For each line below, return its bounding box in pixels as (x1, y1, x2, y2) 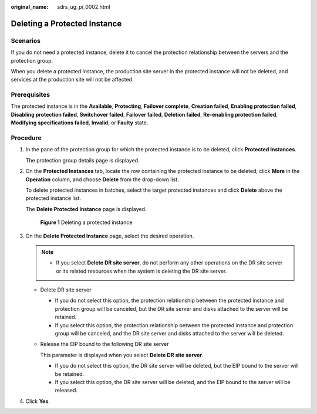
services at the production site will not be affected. (11, 76, 134, 83)
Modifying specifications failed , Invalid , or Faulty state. (11, 119, 149, 126)
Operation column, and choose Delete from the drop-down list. (25, 176, 179, 183)
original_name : (11, 4, 49, 10)
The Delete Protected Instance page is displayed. (25, 205, 147, 212)
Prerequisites (11, 91, 50, 99)
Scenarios (11, 36, 41, 45)
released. (55, 387, 77, 394)
